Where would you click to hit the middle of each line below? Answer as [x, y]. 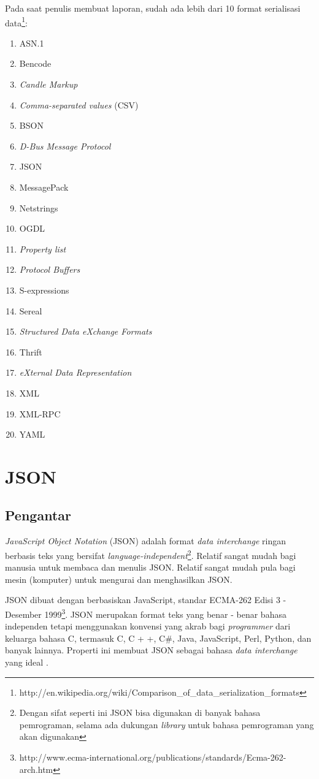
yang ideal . [27, 662]
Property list [43, 249]
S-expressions [44, 290]
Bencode [35, 63]
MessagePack [44, 187]
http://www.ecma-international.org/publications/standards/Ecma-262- [153, 757]
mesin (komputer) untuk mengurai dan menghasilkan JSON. [119, 579]
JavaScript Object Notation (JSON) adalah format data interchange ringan [146, 541]
